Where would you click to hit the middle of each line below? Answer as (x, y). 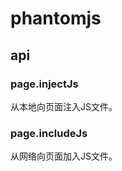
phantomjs (56, 18)
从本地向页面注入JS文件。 (64, 106)
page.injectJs (44, 84)
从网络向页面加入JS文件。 (64, 156)
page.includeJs (49, 133)
